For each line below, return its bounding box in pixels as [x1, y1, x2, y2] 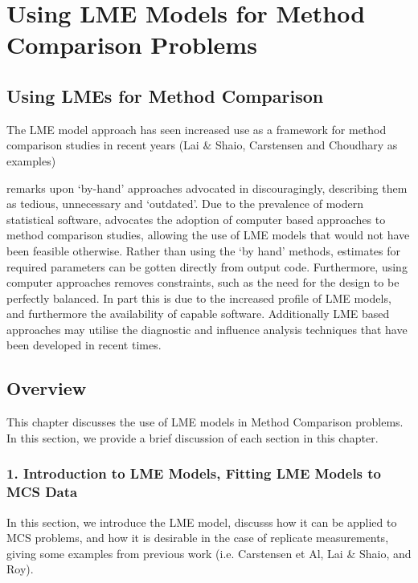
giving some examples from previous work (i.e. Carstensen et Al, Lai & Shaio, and [6, 544, 412, 561]
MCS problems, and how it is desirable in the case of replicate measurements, [6, 529, 389, 546]
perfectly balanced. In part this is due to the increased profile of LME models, [6, 289, 391, 306]
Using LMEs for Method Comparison [6, 83, 324, 108]
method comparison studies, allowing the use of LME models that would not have [6, 226, 410, 243]
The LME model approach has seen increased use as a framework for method [6, 120, 387, 137]
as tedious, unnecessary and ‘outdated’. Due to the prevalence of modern [6, 195, 363, 212]
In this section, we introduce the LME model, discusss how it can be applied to [6, 513, 397, 530]
